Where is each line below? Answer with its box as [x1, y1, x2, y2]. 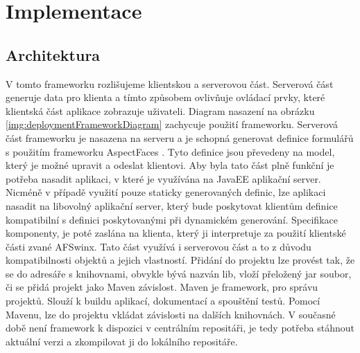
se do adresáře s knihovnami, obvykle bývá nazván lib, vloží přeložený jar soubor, [6, 266, 352, 280]
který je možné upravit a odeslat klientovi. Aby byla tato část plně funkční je [6, 158, 334, 172]
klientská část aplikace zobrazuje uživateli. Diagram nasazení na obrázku [6, 103, 315, 118]
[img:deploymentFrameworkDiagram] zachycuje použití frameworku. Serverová [6, 117, 338, 132]
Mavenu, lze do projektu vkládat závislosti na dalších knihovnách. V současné [6, 307, 336, 321]
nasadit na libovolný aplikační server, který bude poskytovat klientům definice [6, 198, 338, 212]
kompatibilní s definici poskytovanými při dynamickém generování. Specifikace [6, 212, 338, 226]
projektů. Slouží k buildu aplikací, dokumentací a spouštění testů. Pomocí [6, 293, 320, 308]
